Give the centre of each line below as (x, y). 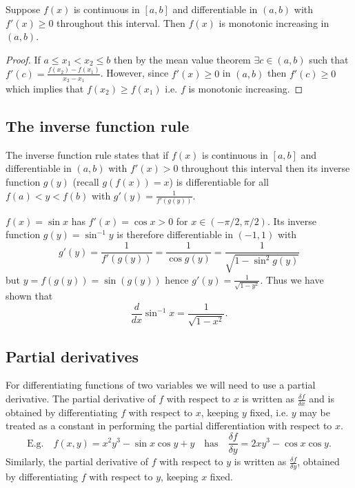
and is (322, 399)
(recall (86, 181)
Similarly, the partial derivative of (77, 461)
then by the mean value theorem (182, 59)
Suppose (23, 9)
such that (329, 59)
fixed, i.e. (269, 412)
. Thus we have (292, 279)
